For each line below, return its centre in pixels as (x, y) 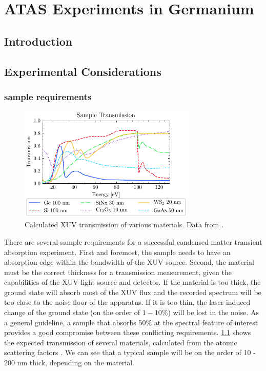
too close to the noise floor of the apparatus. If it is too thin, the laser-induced (127, 302)
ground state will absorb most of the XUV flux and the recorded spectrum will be (133, 292)
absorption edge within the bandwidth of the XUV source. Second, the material (129, 262)
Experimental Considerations (83, 71)
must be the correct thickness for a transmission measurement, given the (118, 272)
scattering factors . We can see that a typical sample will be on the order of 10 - (130, 352)
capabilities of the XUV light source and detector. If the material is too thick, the (132, 282)
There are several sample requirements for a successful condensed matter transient (133, 241)
